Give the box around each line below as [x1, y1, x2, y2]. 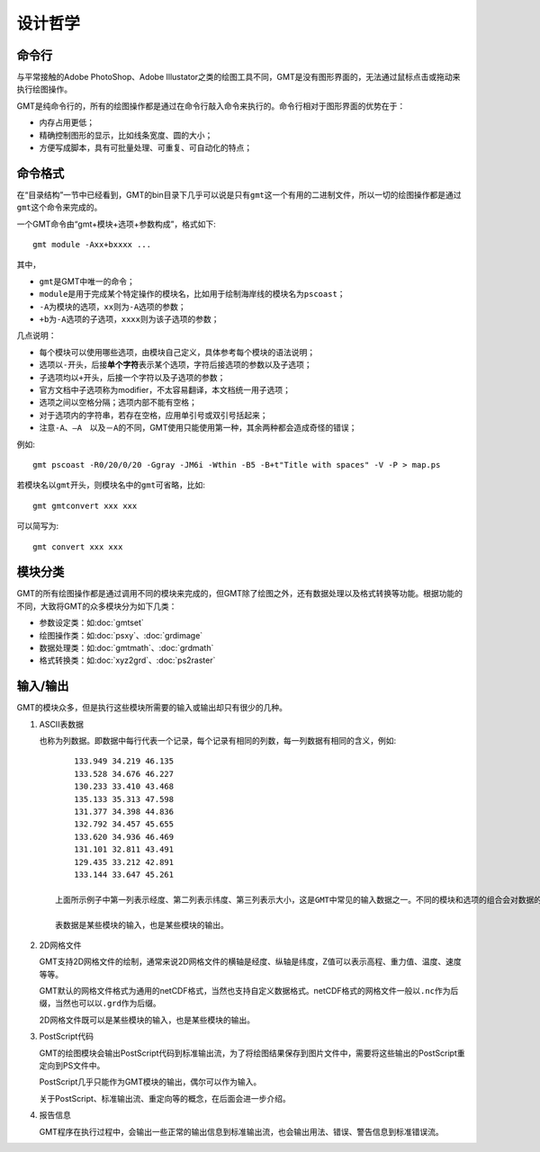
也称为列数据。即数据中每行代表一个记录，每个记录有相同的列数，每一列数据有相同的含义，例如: [39, 736, 397, 746]
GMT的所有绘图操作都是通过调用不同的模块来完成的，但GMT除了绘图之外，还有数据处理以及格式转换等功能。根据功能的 [16, 588, 463, 599]
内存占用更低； [39, 117, 94, 128]
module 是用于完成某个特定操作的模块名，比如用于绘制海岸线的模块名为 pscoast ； [39, 289, 346, 299]
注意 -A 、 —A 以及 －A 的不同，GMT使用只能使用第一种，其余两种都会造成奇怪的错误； [39, 423, 357, 433]
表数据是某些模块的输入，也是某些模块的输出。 [55, 920, 229, 930]
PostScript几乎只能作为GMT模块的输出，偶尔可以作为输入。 [39, 1076, 262, 1087]
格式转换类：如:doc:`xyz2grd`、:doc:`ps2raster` [39, 655, 216, 665]
